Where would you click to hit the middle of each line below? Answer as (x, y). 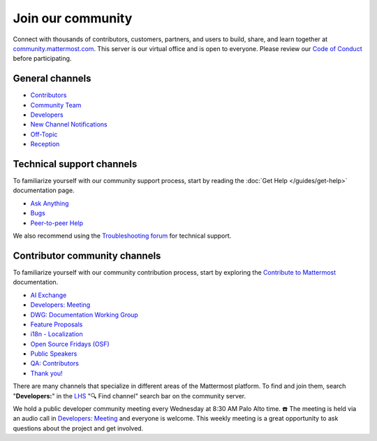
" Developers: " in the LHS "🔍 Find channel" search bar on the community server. (130, 396)
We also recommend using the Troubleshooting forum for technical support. (122, 236)
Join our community (73, 18)
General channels (52, 79)
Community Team (56, 105)
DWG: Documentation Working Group (84, 315)
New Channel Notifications (69, 124)
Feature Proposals (57, 324)
